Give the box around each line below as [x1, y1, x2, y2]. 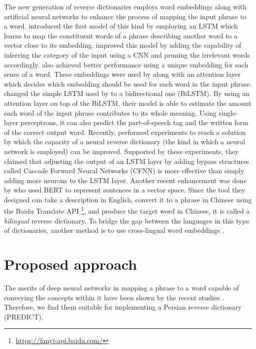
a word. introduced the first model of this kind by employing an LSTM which [4, 21, 238, 31]
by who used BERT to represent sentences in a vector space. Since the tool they [4, 185, 246, 195]
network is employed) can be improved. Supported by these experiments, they [4, 146, 239, 156]
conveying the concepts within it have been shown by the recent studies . [4, 292, 224, 302]
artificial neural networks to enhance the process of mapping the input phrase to [4, 11, 247, 21]
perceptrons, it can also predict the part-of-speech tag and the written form [20, 117, 249, 127]
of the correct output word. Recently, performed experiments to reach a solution [4, 127, 246, 137]
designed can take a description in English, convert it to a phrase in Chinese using [4, 194, 252, 204]
